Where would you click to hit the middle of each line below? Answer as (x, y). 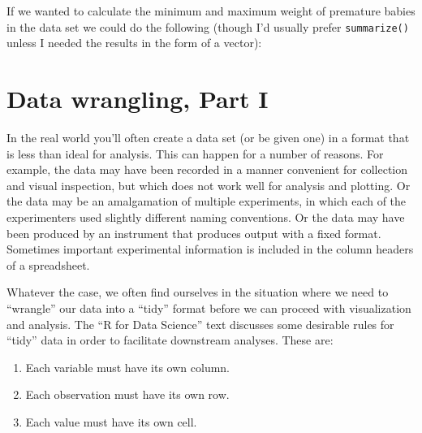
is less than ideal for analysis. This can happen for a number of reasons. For (195, 153)
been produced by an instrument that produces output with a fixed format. (194, 233)
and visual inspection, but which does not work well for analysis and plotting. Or (209, 185)
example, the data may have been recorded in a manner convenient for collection (207, 169)
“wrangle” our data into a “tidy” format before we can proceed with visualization (209, 307)
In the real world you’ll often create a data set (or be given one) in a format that (208, 137)
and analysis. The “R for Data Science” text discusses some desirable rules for (200, 324)
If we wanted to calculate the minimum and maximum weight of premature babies (211, 11)
